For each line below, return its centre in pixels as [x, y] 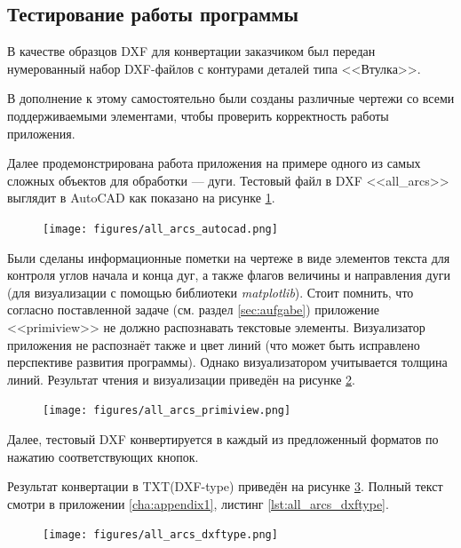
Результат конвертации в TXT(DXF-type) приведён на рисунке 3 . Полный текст [225, 486]
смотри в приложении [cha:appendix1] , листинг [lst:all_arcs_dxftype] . [198, 503]
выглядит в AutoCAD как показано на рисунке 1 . [141, 198]
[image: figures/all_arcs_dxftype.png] [160, 535]
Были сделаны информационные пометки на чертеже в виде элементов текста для [229, 257]
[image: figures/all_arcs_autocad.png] [160, 229]
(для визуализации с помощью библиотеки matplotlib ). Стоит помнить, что [211, 292]
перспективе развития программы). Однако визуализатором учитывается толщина [227, 362]
